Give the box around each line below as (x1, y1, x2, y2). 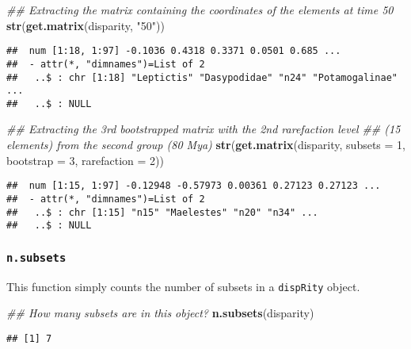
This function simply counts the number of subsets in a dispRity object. (6, 278, 360, 294)
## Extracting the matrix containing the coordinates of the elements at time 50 (6, 2, 394, 17)
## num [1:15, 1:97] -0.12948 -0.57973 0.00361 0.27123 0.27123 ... (6, 180, 381, 192)
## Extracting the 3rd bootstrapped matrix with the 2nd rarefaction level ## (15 (6, 121, 401, 137)
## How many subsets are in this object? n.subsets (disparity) (6, 305, 314, 321)
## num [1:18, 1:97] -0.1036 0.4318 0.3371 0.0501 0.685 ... (6, 45, 341, 57)
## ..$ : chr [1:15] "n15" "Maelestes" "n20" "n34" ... (6, 206, 318, 218)
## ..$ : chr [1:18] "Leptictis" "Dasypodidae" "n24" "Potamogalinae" (6, 71, 398, 83)
